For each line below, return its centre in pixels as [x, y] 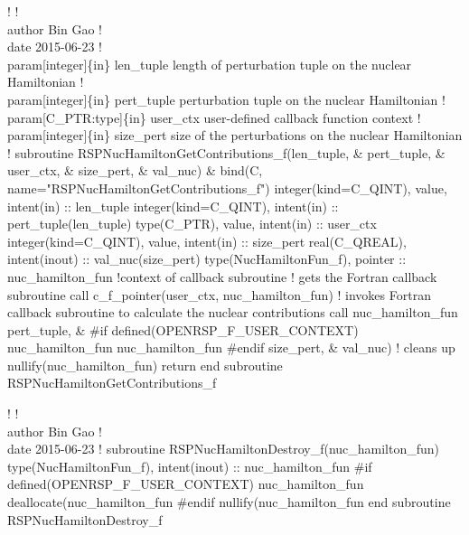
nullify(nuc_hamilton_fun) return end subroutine [145, 365]
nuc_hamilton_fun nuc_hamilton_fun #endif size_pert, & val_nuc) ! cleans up [231, 347]
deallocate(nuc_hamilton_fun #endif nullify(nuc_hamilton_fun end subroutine [229, 502]
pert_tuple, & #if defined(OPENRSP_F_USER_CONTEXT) [183, 329]
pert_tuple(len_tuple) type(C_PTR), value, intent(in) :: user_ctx [192, 224]
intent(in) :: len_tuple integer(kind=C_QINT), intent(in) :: [173, 206]
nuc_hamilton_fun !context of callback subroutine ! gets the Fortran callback [222, 276]
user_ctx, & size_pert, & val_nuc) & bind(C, [135, 170]
